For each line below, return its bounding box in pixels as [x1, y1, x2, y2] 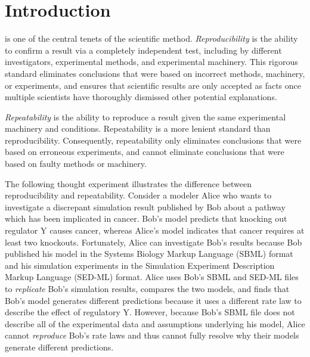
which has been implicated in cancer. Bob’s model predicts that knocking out [5, 212, 287, 225]
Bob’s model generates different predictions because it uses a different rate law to [5, 294, 302, 306]
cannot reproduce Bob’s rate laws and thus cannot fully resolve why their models [5, 329, 299, 342]
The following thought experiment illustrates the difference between [5, 177, 252, 190]
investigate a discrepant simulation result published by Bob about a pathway [5, 200, 286, 213]
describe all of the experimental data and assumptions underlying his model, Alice [5, 317, 305, 330]
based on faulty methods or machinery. [5, 157, 147, 170]
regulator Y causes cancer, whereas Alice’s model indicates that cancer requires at [5, 224, 305, 237]
